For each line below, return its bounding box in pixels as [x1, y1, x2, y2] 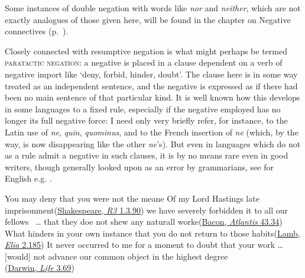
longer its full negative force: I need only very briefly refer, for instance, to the [5, 114, 288, 127]
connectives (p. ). [5, 25, 69, 37]
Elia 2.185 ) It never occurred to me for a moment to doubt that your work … [5, 238, 284, 251]
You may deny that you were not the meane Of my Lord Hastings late [5, 192, 259, 204]
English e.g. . [5, 172, 52, 185]
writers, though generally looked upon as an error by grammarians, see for [5, 160, 274, 173]
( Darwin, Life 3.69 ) [5, 261, 74, 274]
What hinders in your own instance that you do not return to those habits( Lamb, [5, 227, 300, 239]
